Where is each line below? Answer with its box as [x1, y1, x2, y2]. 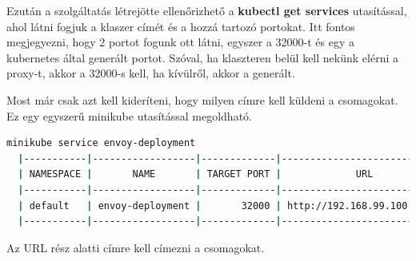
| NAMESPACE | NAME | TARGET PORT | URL [18, 168, 374, 180]
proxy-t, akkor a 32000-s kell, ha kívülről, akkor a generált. [6, 65, 295, 81]
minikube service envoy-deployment [6, 137, 196, 149]
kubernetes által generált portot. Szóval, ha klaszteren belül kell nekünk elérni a [6, 49, 398, 65]
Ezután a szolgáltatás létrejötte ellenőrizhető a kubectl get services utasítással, [6, 2, 407, 18]
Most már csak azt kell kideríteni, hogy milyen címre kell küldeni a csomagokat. [6, 91, 398, 108]
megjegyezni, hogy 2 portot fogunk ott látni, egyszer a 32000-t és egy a [6, 34, 354, 50]
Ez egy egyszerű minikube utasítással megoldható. [6, 107, 252, 124]
